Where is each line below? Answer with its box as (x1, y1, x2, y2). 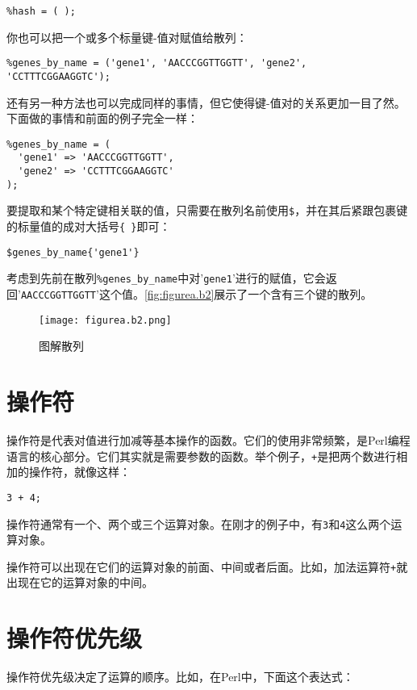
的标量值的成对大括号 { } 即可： (6, 218, 171, 235)
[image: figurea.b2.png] (39, 314, 172, 326)
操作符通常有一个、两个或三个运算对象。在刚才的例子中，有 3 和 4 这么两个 (6, 515, 391, 532)
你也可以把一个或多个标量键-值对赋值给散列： (6, 28, 248, 45)
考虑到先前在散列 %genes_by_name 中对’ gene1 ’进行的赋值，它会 (6, 270, 326, 286)
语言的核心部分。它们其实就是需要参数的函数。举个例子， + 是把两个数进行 (6, 447, 397, 464)
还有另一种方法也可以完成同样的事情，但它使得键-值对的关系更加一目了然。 (6, 94, 406, 111)
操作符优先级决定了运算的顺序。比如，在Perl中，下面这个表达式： (6, 668, 354, 685)
